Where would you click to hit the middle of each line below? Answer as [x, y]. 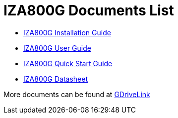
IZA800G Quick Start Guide [68, 63]
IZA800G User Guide [57, 48]
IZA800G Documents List [89, 10]
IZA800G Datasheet [56, 79]
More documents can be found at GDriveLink [77, 94]
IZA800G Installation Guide [67, 32]
